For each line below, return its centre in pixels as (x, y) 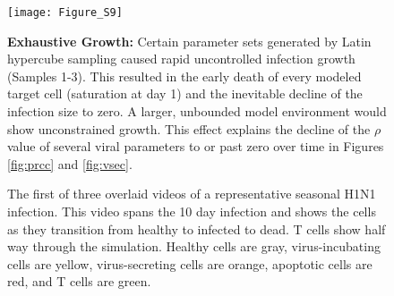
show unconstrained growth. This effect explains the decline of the (189, 128)
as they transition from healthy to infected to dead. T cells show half (197, 228)
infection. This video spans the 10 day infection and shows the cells (192, 211)
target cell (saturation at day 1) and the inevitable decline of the (185, 93)
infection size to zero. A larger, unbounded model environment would (197, 111)
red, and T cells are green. (79, 281)
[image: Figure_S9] (65, 13)
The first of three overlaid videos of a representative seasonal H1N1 (192, 194)
